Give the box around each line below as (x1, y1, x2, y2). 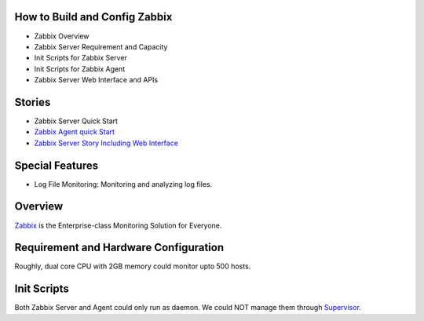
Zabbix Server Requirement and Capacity (34, 42, 168, 51)
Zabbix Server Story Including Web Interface (34, 138, 178, 148)
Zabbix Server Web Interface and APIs (34, 75, 159, 85)
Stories (14, 95, 51, 109)
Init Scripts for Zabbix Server (34, 53, 127, 63)
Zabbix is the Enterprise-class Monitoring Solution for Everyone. (14, 221, 222, 230)
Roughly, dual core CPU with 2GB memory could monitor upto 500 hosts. (14, 261, 251, 271)
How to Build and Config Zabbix (14, 10, 173, 24)
